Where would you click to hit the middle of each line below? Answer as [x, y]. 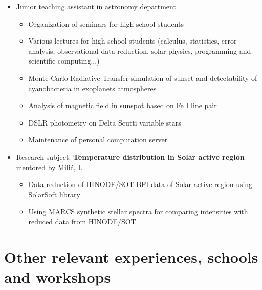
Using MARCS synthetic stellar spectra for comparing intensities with [138, 211]
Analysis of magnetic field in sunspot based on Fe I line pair [123, 105]
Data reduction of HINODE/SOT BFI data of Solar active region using [140, 184]
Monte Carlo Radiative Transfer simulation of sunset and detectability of [143, 78]
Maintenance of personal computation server [98, 140]
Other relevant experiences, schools [131, 256]
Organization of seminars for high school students [106, 23]
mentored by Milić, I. [49, 167]
